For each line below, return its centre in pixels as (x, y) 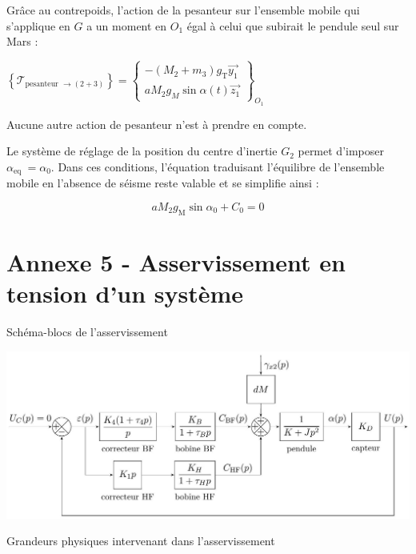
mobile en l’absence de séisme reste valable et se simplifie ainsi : (163, 183)
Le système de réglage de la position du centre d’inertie (142, 151)
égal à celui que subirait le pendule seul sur (293, 25)
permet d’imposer (341, 151)
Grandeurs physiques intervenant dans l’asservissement (141, 541)
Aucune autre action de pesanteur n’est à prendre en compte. (157, 124)
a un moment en (127, 25)
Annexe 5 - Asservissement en (176, 261)
